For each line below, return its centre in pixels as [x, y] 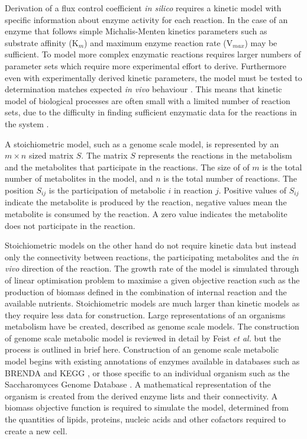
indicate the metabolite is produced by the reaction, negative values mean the [146, 202]
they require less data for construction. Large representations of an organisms [145, 314]
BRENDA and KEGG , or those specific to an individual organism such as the [147, 372]
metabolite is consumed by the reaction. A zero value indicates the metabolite [146, 213]
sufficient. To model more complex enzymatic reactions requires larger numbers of [153, 54]
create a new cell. [36, 430]
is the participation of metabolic [107, 190]
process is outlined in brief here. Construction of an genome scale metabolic [142, 349]
